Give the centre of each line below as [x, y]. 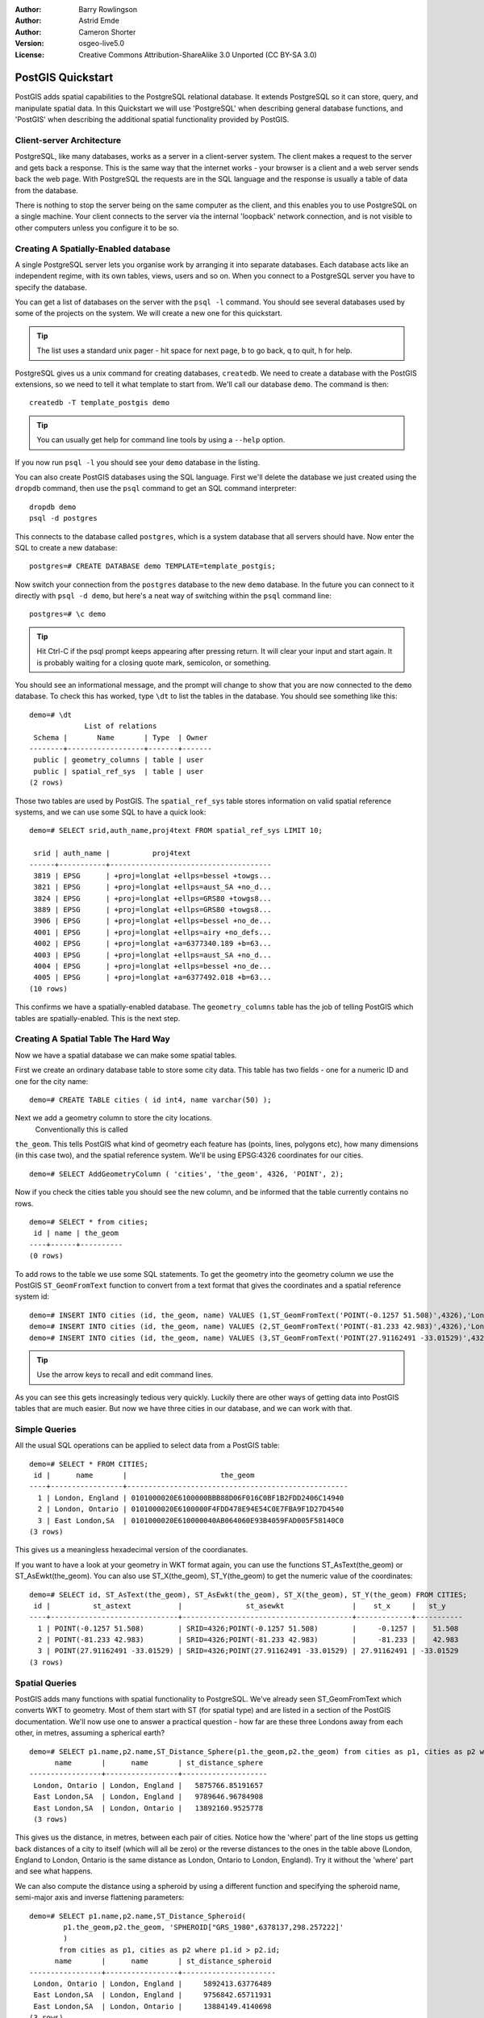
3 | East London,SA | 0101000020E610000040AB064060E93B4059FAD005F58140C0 [191, 1520]
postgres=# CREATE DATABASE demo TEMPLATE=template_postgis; [152, 566]
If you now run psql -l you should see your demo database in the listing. [138, 462]
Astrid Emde [99, 21]
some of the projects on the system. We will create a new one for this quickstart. [148, 313]
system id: [32, 1296]
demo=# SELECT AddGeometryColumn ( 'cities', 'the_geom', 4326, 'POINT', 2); [187, 1174]
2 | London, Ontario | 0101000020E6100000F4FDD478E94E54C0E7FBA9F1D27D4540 [191, 1509]
